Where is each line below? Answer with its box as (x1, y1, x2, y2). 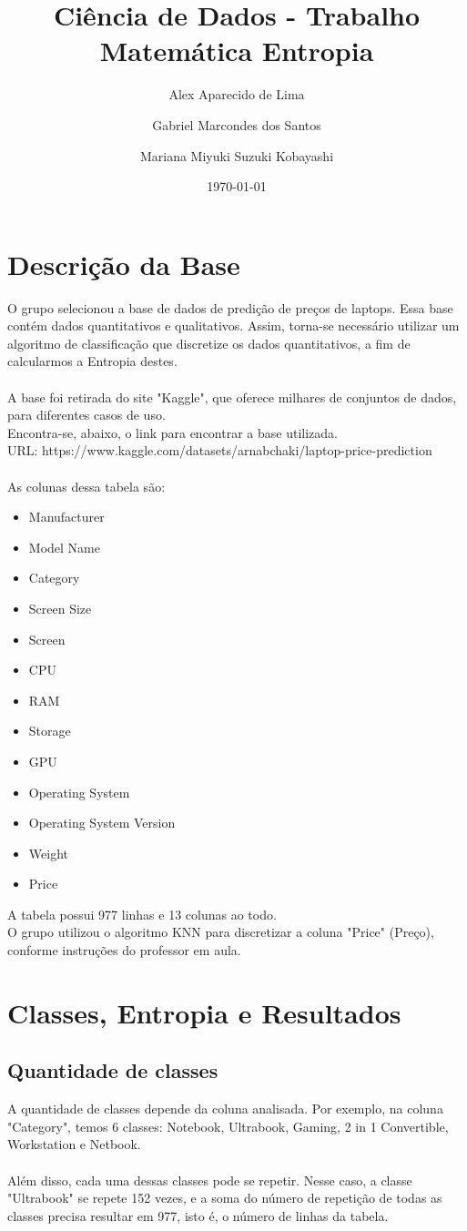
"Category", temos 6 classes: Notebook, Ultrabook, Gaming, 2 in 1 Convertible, (7, 1116, 449, 1135)
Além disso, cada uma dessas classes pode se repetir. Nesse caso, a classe (7, 1170, 412, 1189)
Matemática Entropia (99, 32, 374, 69)
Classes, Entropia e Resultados (7, 993, 401, 1031)
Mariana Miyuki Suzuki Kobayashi (139, 146, 334, 165)
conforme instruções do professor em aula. (7, 941, 241, 960)
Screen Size (28, 598, 92, 617)
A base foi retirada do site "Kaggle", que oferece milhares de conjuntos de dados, (7, 387, 457, 406)
